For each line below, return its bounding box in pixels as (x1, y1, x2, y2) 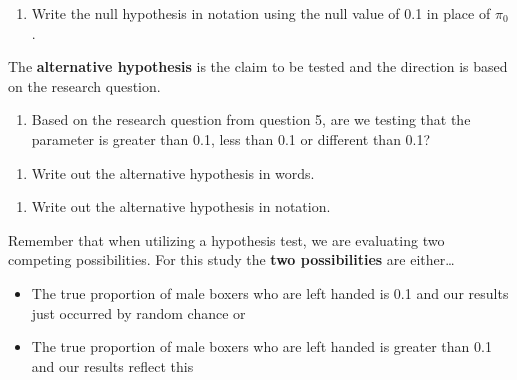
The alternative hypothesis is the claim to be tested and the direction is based (8, 56, 508, 77)
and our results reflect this (31, 355, 194, 376)
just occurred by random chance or (31, 302, 246, 323)
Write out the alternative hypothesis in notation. (31, 196, 331, 217)
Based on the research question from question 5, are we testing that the (31, 109, 471, 130)
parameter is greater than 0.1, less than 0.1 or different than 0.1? (31, 128, 431, 149)
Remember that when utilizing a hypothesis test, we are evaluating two (8, 229, 445, 250)
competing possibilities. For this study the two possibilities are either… (8, 249, 455, 270)
